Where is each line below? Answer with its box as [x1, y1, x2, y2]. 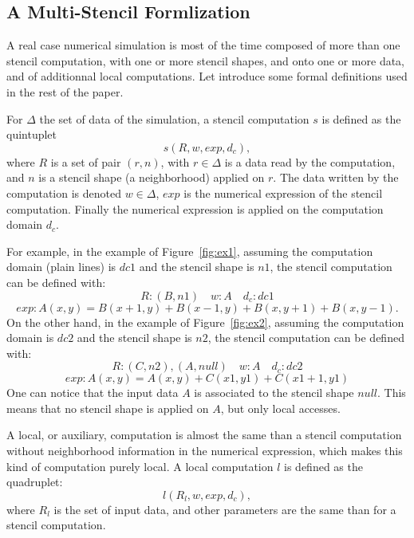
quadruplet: [6, 473, 63, 490]
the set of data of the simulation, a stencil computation [39, 110, 310, 127]
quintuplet [6, 126, 57, 143]
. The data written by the [273, 169, 399, 186]
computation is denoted [6, 184, 121, 201]
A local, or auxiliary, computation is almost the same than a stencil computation [6, 426, 402, 443]
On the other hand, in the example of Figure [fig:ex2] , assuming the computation [6, 313, 404, 330]
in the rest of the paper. [6, 83, 124, 100]
